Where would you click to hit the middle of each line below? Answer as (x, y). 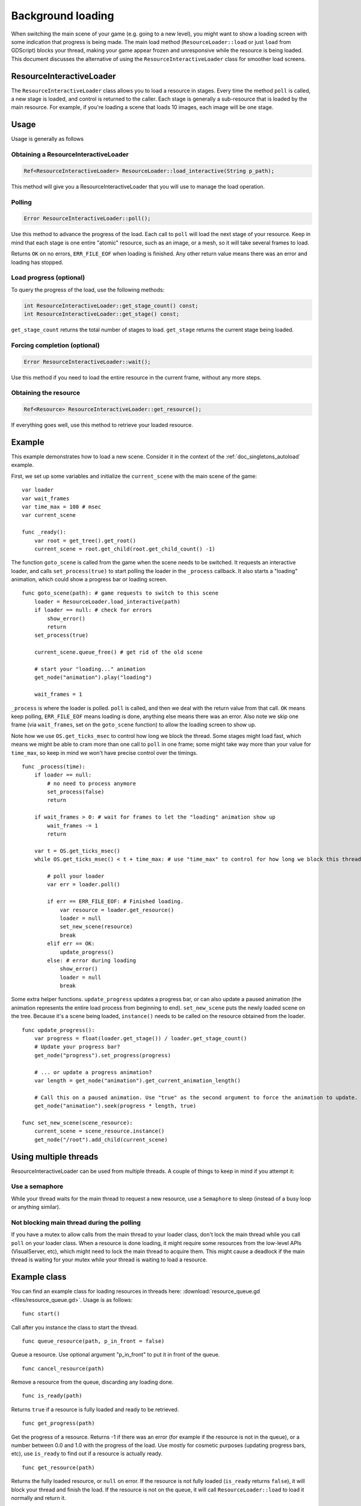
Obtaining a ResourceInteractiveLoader (70, 155)
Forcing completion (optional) (55, 345)
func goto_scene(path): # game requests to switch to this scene (120, 593)
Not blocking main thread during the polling (76, 1222)
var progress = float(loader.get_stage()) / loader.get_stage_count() (140, 1039)
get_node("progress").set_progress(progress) (103, 1055)
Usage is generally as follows (48, 139)
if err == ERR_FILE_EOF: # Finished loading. (115, 901)
